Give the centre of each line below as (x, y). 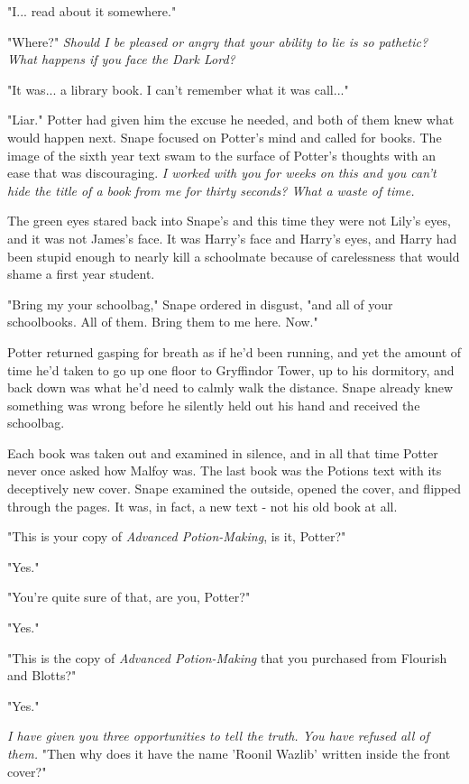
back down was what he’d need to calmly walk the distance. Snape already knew (230, 387)
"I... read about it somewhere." (92, 11)
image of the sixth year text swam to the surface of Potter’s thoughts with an (222, 155)
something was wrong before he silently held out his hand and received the (214, 405)
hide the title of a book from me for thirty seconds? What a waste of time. (211, 190)
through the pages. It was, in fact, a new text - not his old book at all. (202, 506)
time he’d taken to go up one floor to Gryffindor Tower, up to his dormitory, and (231, 369)
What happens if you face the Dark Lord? (121, 59)
